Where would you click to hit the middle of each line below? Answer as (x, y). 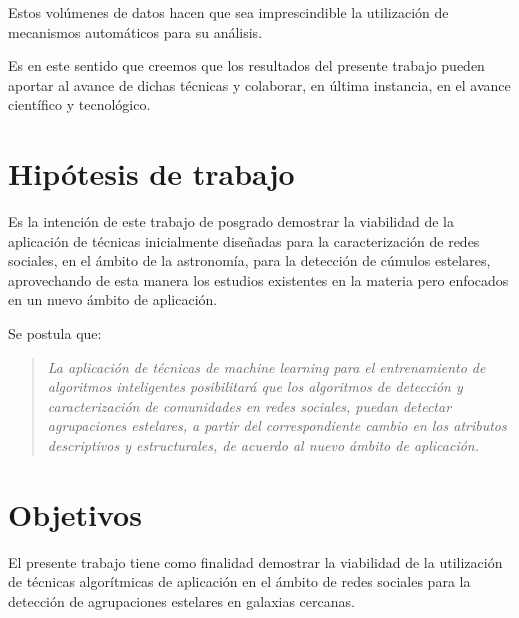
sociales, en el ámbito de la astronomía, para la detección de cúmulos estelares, (249, 260)
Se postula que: (55, 333)
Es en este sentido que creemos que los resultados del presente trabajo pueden (246, 65)
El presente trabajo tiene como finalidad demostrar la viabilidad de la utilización (255, 561)
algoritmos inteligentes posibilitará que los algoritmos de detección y (255, 386)
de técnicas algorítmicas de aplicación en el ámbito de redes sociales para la (239, 581)
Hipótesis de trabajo (151, 173)
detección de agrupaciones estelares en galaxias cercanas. (181, 600)
